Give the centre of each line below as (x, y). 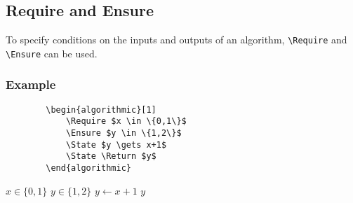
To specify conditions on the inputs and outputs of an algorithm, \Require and (176, 40)
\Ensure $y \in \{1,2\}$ (124, 133)
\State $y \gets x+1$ (116, 145)
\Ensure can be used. (52, 53)
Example (31, 84)
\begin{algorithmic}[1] (101, 110)
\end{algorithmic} (88, 168)
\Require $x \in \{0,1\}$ (126, 121)
